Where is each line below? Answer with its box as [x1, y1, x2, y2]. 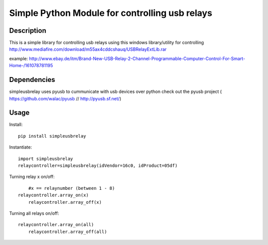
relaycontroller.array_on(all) [18, 222, 94, 228]
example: [9, 55, 28, 62]
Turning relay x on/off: [9, 174, 55, 180]
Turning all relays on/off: [9, 210, 60, 216]
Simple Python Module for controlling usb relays [9, 7, 212, 18]
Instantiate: [9, 144, 32, 150]
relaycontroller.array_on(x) [18, 192, 89, 198]
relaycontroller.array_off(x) [28, 199, 102, 205]
